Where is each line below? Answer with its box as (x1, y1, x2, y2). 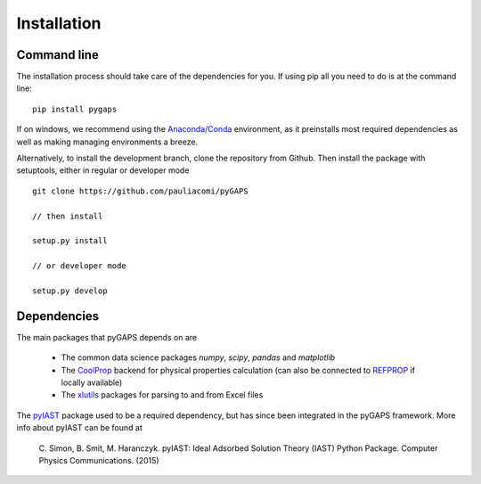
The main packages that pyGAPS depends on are (16, 332, 198, 342)
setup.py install (32, 236, 108, 246)
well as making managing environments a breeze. (16, 136, 199, 147)
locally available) (61, 377, 123, 388)
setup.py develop (32, 285, 108, 296)
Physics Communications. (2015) (38, 455, 159, 465)
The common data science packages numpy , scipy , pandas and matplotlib (61, 352, 336, 363)
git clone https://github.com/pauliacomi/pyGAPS (32, 185, 249, 196)
